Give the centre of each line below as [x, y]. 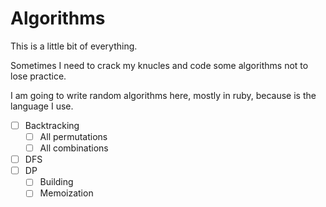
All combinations [74, 148]
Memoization [66, 193]
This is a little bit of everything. [74, 46]
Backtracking [52, 125]
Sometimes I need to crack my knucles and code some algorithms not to [159, 65]
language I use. [42, 106]
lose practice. [38, 76]
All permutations [73, 136]
